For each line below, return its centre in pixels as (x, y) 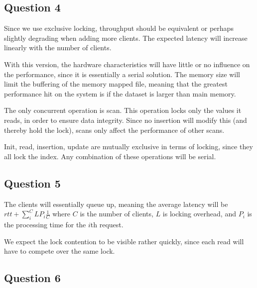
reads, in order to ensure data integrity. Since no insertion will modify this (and (126, 120)
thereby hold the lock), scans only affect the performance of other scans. (114, 130)
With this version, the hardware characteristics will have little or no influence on (127, 64)
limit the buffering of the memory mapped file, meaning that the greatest (116, 84)
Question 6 (32, 278)
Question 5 (32, 183)
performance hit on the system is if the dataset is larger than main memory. (120, 93)
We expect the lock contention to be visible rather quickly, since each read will (124, 241)
